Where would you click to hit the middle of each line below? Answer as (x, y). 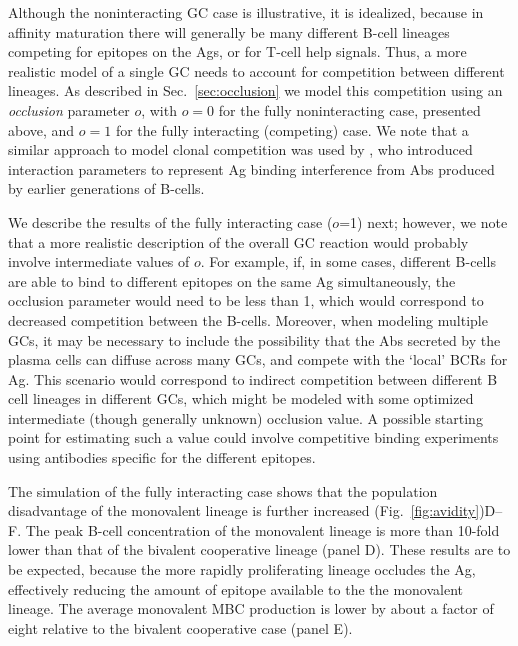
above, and (41, 129)
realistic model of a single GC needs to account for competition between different (256, 70)
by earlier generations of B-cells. (106, 188)
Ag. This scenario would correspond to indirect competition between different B (253, 378)
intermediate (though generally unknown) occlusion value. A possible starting (245, 417)
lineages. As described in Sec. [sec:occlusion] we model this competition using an (255, 90)
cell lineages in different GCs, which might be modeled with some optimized (241, 398)
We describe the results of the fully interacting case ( (170, 221)
